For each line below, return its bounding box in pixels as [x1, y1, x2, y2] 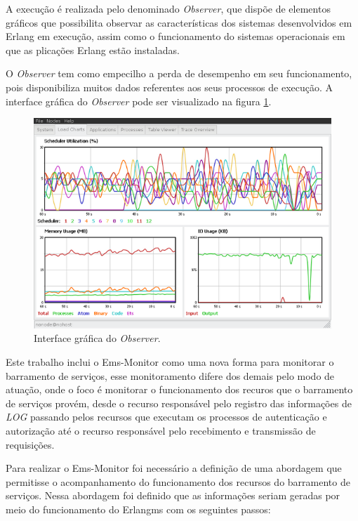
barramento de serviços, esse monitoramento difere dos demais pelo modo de [6, 368, 335, 383]
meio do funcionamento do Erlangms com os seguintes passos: [6, 501, 271, 516]
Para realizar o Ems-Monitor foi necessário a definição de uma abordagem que [6, 461, 342, 475]
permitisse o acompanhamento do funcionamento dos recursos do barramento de [6, 474, 350, 489]
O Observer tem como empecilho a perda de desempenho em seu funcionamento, [6, 66, 352, 81]
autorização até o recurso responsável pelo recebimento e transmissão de [6, 423, 316, 437]
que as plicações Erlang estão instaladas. [6, 42, 180, 57]
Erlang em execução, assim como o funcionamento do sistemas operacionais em [6, 29, 345, 44]
